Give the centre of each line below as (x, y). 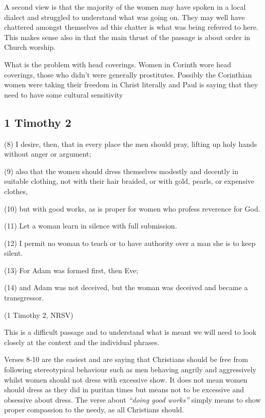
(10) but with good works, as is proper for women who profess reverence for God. (132, 208)
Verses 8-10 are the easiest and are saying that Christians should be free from (126, 359)
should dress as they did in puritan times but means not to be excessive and (124, 389)
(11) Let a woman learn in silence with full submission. (91, 226)
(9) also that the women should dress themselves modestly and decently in (121, 171)
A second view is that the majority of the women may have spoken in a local (125, 7)
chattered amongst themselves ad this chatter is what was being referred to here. (131, 27)
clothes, (16, 191)
